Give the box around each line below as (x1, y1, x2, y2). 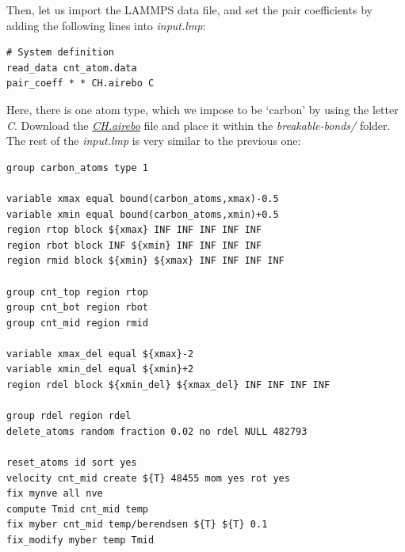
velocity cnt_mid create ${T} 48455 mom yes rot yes (6, 472, 290, 484)
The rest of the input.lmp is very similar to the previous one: (6, 132, 301, 149)
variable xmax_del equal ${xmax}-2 (6, 348, 194, 360)
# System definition (6, 47, 115, 59)
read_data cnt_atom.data (6, 62, 137, 74)
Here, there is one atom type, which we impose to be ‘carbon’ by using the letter (6, 101, 399, 117)
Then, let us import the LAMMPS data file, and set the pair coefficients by (6, 2, 373, 17)
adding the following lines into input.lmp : (6, 17, 206, 33)
